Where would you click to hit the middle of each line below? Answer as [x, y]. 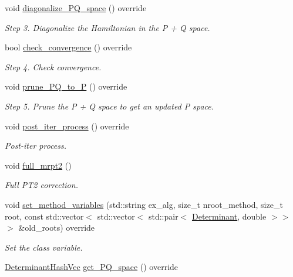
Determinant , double [229, 216]
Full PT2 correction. [41, 185]
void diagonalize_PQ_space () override [76, 8]
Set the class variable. [44, 247]
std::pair [163, 216]
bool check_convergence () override [68, 47]
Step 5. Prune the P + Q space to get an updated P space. [110, 106]
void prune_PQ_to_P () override [66, 86]
